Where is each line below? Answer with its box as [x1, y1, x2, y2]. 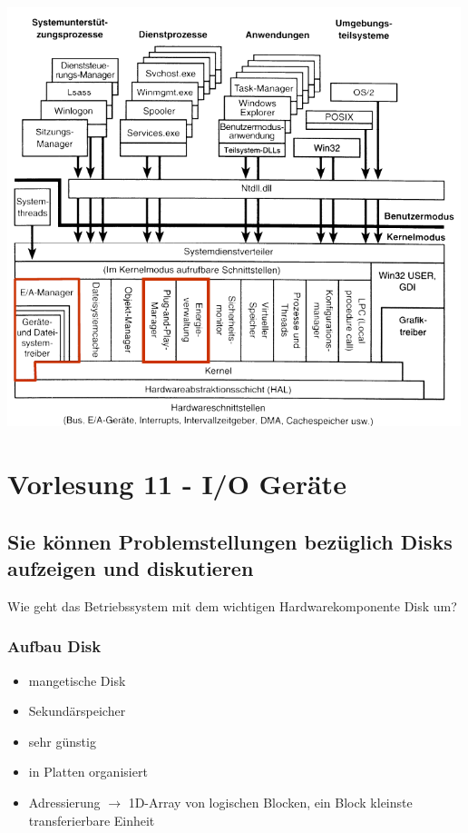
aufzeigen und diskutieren [7, 553, 254, 581]
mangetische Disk [28, 670, 126, 689]
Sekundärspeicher [28, 701, 126, 720]
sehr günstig [28, 731, 96, 750]
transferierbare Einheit [28, 810, 155, 829]
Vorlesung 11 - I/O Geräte [7, 464, 346, 501]
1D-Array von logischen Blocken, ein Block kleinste [128, 792, 413, 811]
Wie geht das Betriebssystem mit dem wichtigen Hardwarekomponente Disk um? [7, 596, 457, 615]
